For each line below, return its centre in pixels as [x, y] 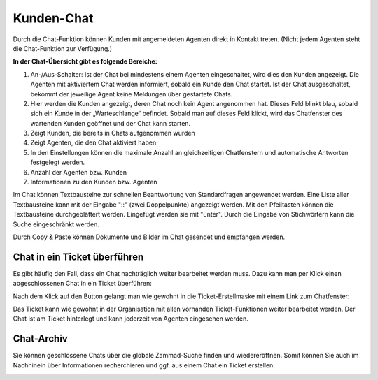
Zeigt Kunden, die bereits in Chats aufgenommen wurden [113, 133]
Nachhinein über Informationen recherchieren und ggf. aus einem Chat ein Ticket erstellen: [144, 365]
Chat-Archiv [40, 339]
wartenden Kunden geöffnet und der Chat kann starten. [111, 123]
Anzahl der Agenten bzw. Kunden [79, 172]
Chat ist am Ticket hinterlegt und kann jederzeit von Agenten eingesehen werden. [131, 319]
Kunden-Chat [53, 18]
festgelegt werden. [58, 162]
